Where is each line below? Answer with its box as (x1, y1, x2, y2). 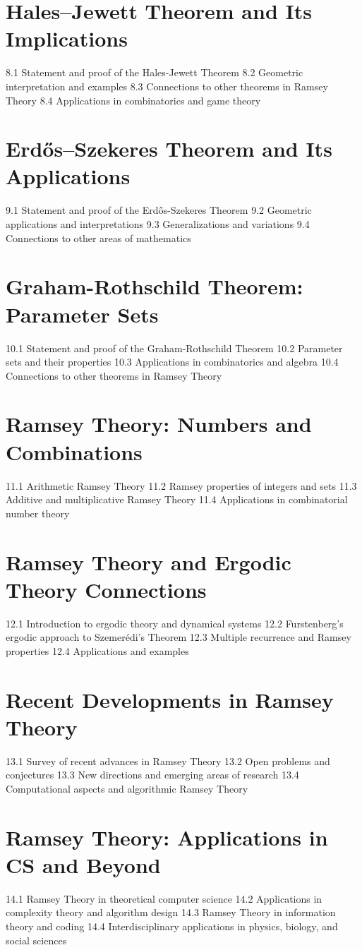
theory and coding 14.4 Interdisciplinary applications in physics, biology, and (6, 919, 338, 934)
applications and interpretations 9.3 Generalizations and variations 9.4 (6, 217, 310, 231)
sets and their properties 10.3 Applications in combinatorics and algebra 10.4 (6, 354, 339, 369)
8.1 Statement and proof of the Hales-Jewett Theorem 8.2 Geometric (6, 65, 303, 80)
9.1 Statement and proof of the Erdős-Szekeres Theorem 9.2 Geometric (6, 203, 312, 217)
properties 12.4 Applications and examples (6, 643, 189, 658)
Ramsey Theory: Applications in (6, 822, 328, 851)
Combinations (6, 437, 143, 466)
